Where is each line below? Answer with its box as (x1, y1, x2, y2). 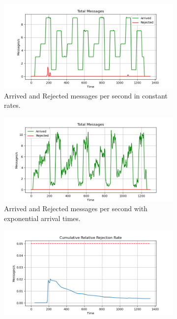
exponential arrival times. (4, 213, 81, 223)
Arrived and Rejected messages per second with (4, 203, 147, 214)
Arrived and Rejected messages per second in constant (4, 90, 168, 100)
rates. (4, 100, 21, 110)
